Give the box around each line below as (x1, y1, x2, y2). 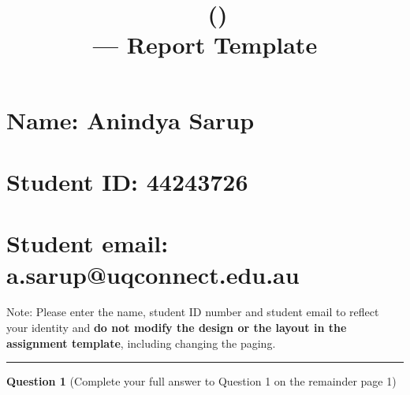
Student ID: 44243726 (6, 165, 248, 197)
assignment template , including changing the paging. (6, 334, 276, 351)
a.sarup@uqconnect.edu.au (6, 258, 300, 290)
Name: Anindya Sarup (6, 103, 255, 136)
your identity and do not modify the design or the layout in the (6, 319, 347, 336)
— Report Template (92, 28, 318, 61)
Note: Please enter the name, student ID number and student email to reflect (6, 304, 379, 320)
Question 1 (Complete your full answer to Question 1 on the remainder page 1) (6, 373, 397, 389)
